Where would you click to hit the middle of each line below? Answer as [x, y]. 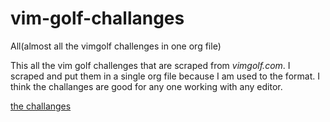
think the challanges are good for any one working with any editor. [146, 86]
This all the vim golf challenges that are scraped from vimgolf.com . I [150, 65]
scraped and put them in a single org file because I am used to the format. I [165, 76]
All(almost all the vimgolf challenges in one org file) [116, 46]
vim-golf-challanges [97, 18]
